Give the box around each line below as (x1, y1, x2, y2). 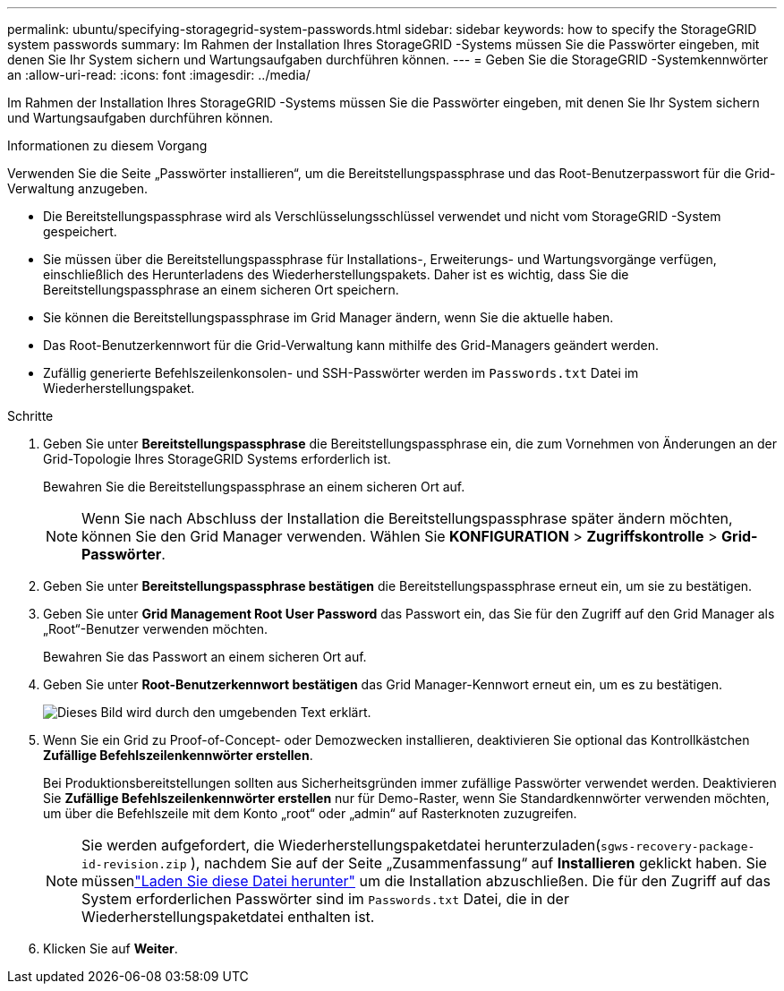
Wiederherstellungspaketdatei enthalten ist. (81, 908, 375, 926)
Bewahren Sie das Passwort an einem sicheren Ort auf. (43, 649, 367, 664)
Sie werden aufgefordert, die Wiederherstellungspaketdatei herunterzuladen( (81, 836, 601, 854)
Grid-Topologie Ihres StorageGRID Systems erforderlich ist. (43, 451, 391, 466)
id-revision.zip (81, 858, 187, 871)
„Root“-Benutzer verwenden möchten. (43, 621, 268, 636)
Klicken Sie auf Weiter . (43, 941, 178, 956)
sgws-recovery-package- (601, 840, 755, 853)
